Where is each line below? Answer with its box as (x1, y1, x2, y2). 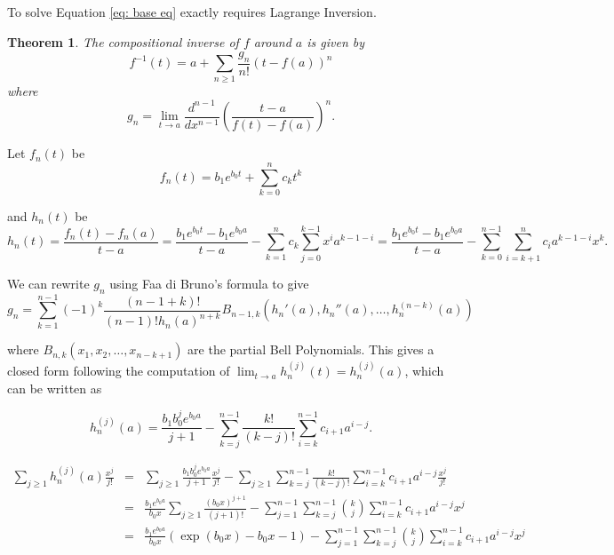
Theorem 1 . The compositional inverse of (7, 32, 239, 51)
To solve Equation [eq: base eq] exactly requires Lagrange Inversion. (7, 3, 377, 20)
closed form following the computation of (7, 361, 230, 380)
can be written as (7, 378, 102, 397)
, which (404, 361, 444, 380)
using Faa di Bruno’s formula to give (109, 274, 309, 292)
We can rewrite (7, 274, 90, 292)
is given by (307, 32, 365, 51)
